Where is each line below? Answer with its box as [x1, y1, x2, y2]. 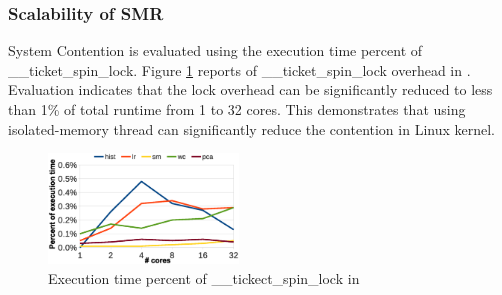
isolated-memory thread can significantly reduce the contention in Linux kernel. [8, 118, 496, 139]
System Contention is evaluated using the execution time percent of [8, 40, 423, 61]
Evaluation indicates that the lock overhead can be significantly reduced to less [8, 79, 493, 100]
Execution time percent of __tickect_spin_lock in [48, 268, 360, 289]
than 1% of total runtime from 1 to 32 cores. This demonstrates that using [8, 99, 466, 119]
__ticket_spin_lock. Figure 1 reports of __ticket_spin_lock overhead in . [8, 59, 471, 80]
